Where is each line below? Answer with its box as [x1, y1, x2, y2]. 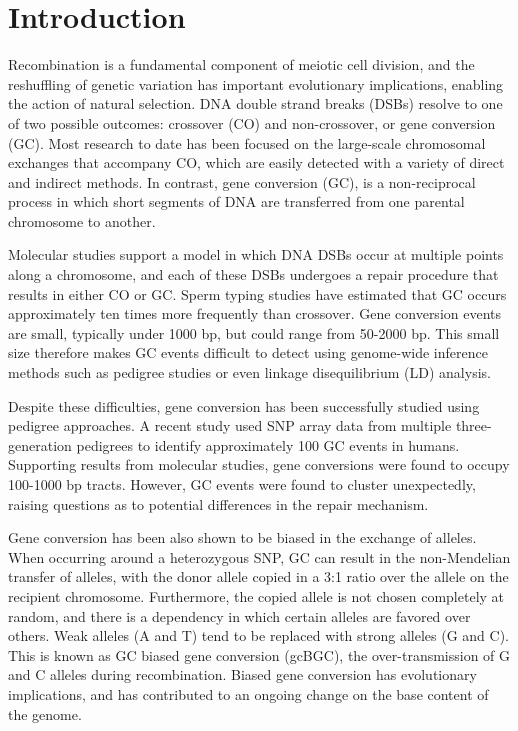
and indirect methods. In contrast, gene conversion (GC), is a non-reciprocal [8, 171, 476, 192]
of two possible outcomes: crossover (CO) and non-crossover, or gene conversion [8, 112, 496, 133]
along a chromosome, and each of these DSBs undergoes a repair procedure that [8, 264, 499, 285]
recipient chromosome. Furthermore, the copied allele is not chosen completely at [8, 585, 505, 606]
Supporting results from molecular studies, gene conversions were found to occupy [8, 454, 510, 475]
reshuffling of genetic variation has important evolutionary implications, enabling [8, 73, 504, 94]
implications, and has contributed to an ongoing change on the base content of [8, 683, 489, 704]
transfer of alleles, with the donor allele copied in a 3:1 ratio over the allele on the [8, 566, 509, 587]
